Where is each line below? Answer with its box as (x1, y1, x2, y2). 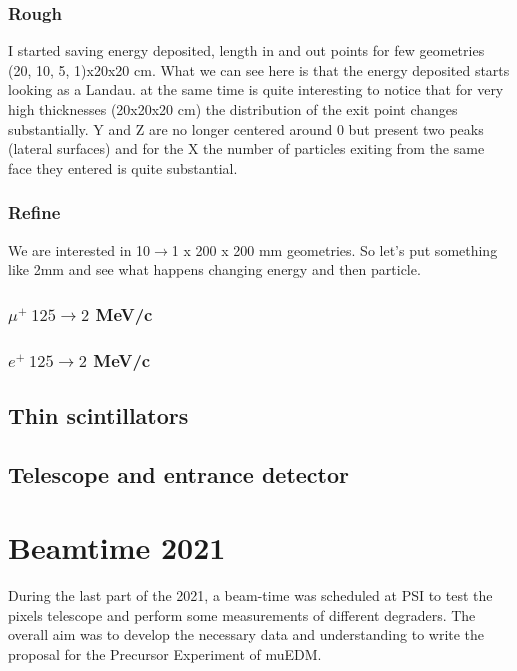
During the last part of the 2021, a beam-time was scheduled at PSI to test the (8, 585, 493, 606)
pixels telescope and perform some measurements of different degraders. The (8, 604, 476, 625)
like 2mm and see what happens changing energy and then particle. (8, 259, 421, 280)
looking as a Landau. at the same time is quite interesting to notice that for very (8, 79, 504, 100)
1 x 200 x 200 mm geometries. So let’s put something (171, 239, 498, 260)
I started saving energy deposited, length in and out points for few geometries (8, 40, 485, 61)
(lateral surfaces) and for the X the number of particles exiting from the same (8, 138, 485, 159)
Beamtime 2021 (8, 527, 226, 568)
